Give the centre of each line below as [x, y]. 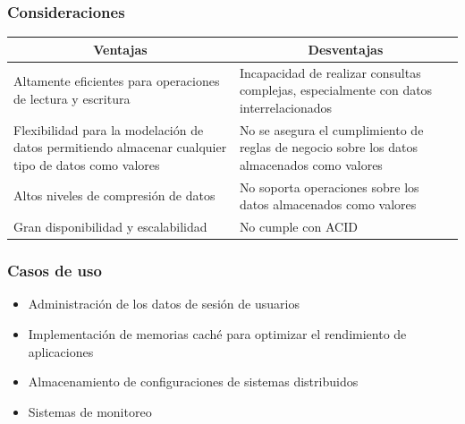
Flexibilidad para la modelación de [109, 129]
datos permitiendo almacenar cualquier [120, 147]
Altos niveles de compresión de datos [114, 195]
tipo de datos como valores [87, 164]
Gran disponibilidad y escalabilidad [110, 227]
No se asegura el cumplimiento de [331, 129]
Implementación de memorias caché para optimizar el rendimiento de [217, 333]
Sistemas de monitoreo [90, 411]
